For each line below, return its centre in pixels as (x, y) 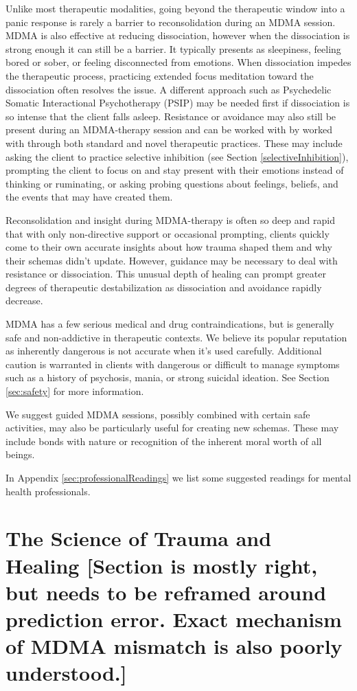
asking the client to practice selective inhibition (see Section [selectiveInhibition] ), (177, 156)
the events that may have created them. (89, 197)
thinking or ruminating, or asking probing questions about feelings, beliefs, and (172, 183)
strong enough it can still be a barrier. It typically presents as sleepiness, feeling (173, 48)
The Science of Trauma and (139, 538)
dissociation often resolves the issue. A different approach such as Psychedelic (169, 89)
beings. (20, 454)
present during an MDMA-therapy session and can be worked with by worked (169, 129)
